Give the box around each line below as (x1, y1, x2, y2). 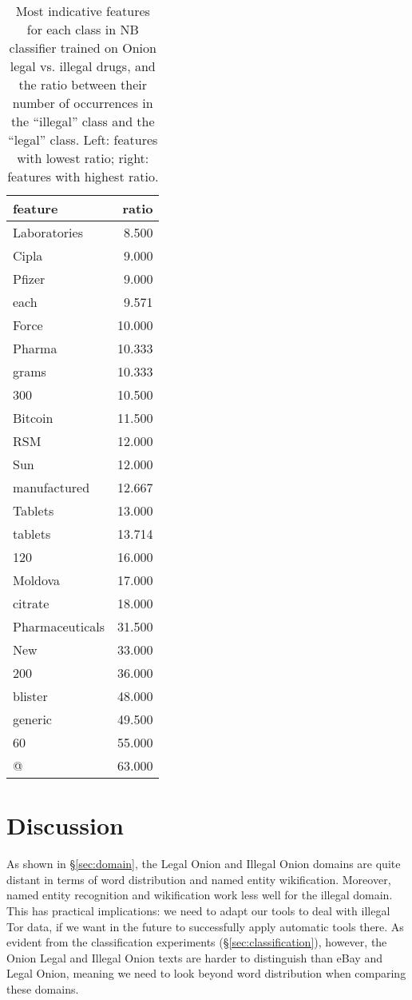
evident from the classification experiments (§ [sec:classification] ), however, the (6, 934, 387, 950)
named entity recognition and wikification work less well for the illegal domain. (6, 886, 393, 903)
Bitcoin (13, 408, 53, 427)
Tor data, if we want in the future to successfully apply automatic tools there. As (6, 918, 404, 934)
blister (13, 687, 48, 705)
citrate (13, 594, 50, 612)
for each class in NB (26, 20, 139, 38)
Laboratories (13, 223, 83, 241)
